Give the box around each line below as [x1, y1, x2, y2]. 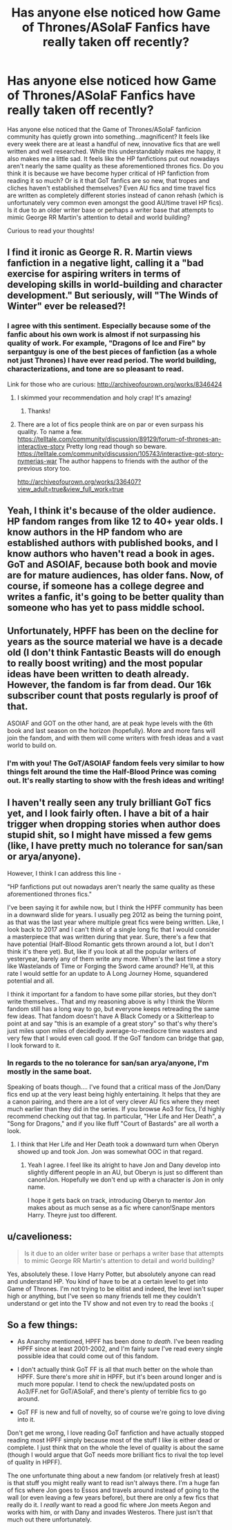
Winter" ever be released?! [7, 300, 126, 312]
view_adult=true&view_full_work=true [17, 484, 124, 493]
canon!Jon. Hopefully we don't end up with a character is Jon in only [27, 1175, 224, 1184]
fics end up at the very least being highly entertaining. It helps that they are [7, 1090, 221, 1098]
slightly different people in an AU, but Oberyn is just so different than [27, 1168, 223, 1176]
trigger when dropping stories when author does [7, 818, 221, 830]
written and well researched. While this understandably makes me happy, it [7, 147, 221, 155]
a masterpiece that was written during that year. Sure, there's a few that [7, 932, 212, 941]
